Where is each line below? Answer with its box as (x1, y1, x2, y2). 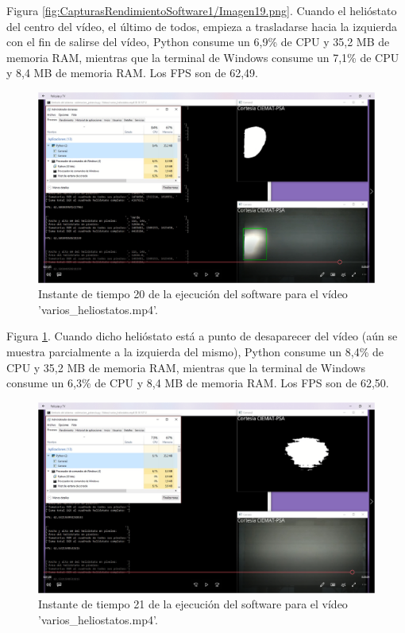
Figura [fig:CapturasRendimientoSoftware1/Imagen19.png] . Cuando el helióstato (6, 2, 397, 18)
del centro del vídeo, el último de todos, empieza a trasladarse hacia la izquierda (6, 17, 397, 34)
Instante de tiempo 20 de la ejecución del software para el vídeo (38, 285, 348, 302)
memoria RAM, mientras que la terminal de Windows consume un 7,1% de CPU (6, 49, 399, 65)
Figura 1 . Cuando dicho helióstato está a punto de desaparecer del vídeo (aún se (6, 328, 398, 344)
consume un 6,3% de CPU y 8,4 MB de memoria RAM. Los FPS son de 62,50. (6, 375, 389, 391)
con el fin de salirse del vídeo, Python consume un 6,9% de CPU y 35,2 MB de (6, 33, 390, 50)
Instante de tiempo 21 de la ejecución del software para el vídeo (38, 596, 348, 612)
